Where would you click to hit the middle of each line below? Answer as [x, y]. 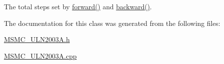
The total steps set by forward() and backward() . [78, 6]
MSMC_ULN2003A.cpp [40, 55]
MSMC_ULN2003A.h [37, 39]
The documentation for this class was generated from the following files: [112, 23]
